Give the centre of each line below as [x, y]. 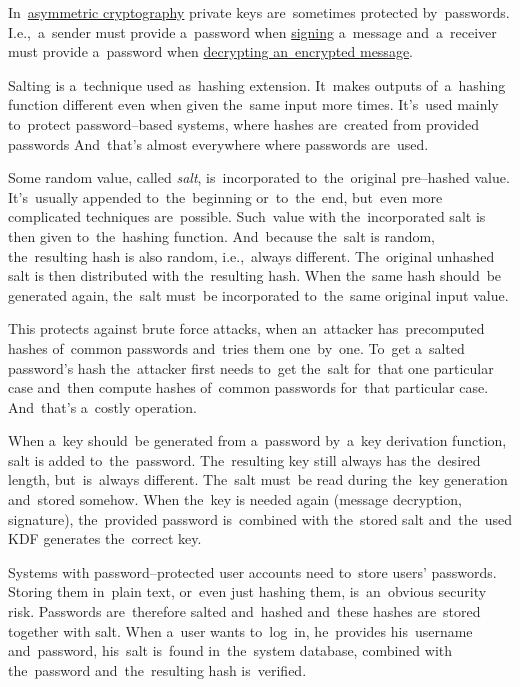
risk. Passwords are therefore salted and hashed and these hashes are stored [244, 611]
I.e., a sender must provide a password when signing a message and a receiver [252, 31]
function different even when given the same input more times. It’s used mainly [253, 104]
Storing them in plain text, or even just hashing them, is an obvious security [247, 591]
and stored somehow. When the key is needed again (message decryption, [235, 499]
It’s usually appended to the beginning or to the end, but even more [225, 196]
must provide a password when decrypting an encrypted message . [210, 51]
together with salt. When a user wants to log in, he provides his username [240, 630]
